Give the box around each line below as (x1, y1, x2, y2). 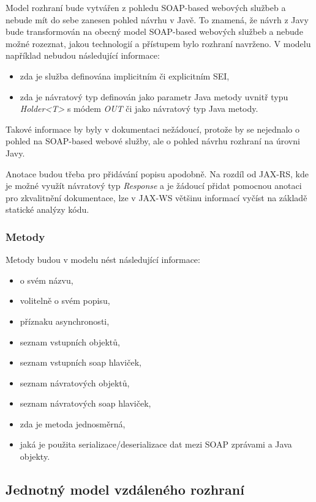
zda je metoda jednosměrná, (20, 417, 126, 430)
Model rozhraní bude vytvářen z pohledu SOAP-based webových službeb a (6, 1, 286, 13)
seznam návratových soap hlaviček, (20, 397, 151, 410)
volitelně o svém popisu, (20, 294, 110, 307)
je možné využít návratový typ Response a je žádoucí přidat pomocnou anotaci (6, 179, 302, 192)
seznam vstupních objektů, (20, 335, 120, 348)
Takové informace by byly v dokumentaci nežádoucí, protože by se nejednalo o (6, 122, 300, 135)
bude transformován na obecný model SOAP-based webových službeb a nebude (6, 25, 303, 38)
